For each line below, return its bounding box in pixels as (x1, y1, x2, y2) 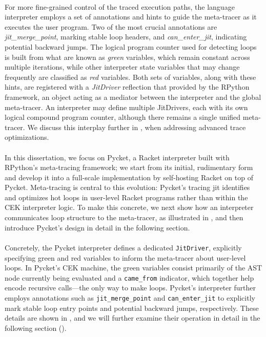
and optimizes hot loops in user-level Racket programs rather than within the (5, 192, 248, 202)
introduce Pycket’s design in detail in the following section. (5, 222, 190, 233)
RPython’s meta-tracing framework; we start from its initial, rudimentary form (5, 162, 253, 173)
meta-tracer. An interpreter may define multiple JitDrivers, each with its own (5, 101, 248, 112)
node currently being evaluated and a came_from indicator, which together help (5, 272, 254, 283)
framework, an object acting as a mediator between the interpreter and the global (5, 91, 261, 102)
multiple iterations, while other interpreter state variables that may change (5, 61, 240, 72)
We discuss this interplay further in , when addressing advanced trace (27, 121, 246, 132)
